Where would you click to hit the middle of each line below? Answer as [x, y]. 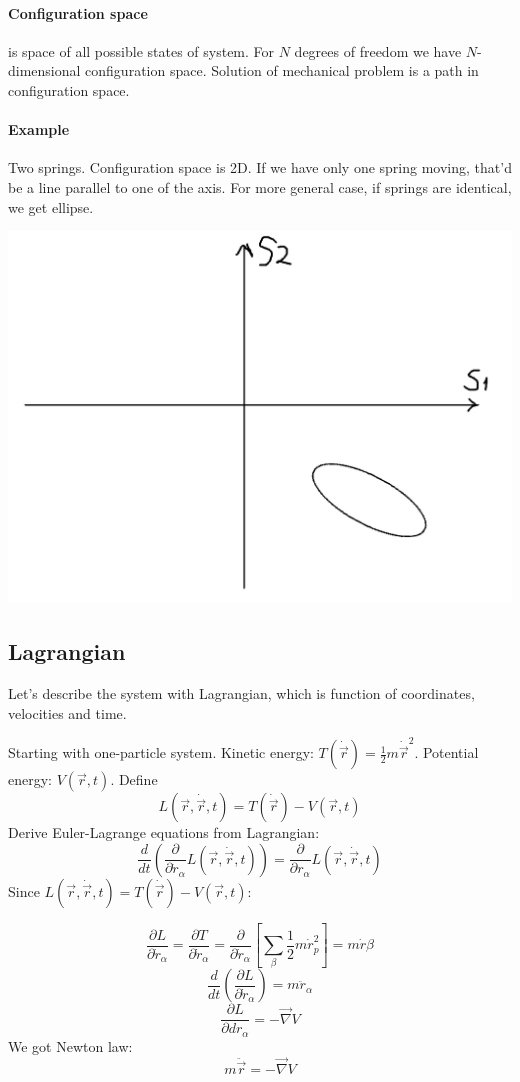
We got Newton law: [70, 1045]
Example [39, 129]
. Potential [446, 752]
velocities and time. [67, 712]
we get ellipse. [51, 206]
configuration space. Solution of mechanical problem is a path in [282, 70]
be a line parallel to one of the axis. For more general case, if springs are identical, [260, 186]
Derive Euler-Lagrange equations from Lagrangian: [164, 832]
